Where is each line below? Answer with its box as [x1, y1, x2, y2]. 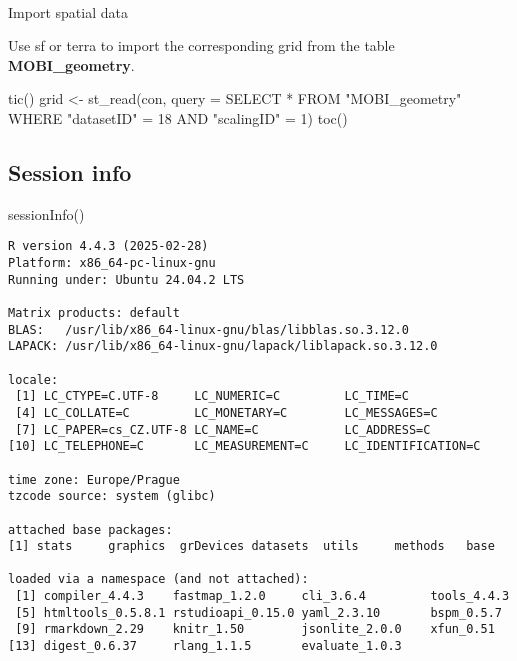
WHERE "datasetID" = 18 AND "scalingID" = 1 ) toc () [8, 107, 348, 128]
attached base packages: [8, 522, 173, 537]
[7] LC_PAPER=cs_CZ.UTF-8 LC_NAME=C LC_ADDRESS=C [15, 422, 431, 437]
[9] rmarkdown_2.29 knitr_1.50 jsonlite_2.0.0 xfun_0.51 [15, 622, 495, 637]
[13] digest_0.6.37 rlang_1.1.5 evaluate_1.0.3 [8, 639, 402, 654]
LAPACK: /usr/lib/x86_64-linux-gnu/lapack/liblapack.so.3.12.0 [8, 339, 438, 354]
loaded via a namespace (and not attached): [8, 572, 309, 587]
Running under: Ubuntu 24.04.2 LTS [8, 272, 245, 287]
